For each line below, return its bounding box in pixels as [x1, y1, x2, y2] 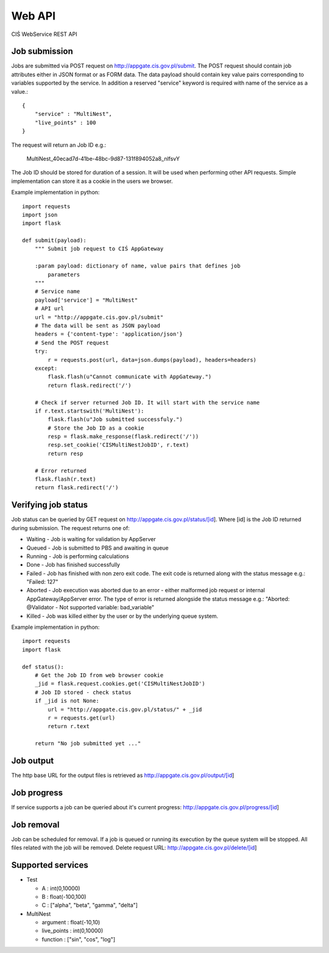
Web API [11, 9, 56, 23]
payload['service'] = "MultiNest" [34, 296, 138, 303]
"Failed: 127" [26, 578, 58, 586]
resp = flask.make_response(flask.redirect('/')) [48, 433, 199, 440]
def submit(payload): [22, 237, 87, 244]
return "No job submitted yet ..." [34, 740, 141, 747]
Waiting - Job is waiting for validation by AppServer [26, 536, 156, 543]
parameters [48, 271, 80, 278]
